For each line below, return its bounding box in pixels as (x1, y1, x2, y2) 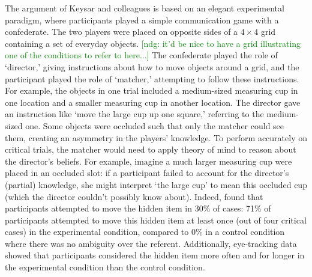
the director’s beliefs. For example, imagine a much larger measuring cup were (5, 154, 292, 167)
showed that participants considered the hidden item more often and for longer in (5, 249, 305, 261)
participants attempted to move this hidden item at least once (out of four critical (5, 213, 307, 226)
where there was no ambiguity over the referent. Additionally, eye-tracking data (5, 237, 297, 249)
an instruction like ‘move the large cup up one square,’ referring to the (5, 108, 264, 120)
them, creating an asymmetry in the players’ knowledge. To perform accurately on (5, 131, 307, 144)
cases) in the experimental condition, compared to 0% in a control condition (5, 225, 285, 238)
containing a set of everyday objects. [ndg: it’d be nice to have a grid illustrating (5, 37, 301, 49)
